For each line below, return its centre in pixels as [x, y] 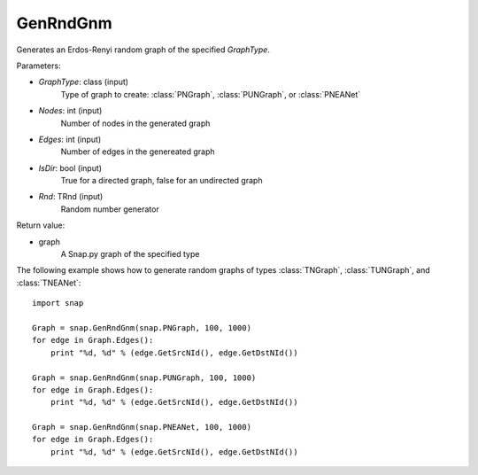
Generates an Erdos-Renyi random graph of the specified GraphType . [143, 50]
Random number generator [110, 209]
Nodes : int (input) [70, 111]
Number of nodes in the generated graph [135, 123]
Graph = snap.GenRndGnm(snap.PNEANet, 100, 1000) [142, 427]
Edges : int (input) [70, 139]
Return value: [41, 225]
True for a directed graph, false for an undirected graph [162, 181]
